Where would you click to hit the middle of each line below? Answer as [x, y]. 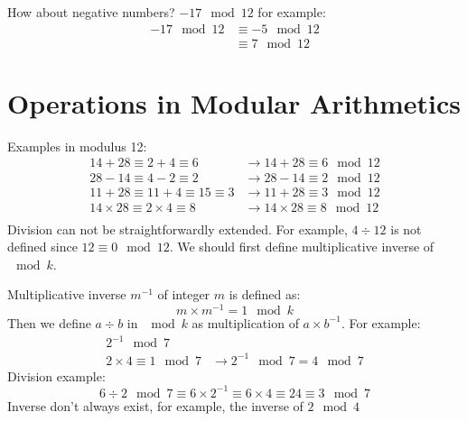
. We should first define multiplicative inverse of [302, 247]
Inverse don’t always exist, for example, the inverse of [155, 405]
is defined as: [265, 294]
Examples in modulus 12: [77, 146]
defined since [42, 247]
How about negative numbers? [91, 12]
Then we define [49, 322]
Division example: [56, 375]
